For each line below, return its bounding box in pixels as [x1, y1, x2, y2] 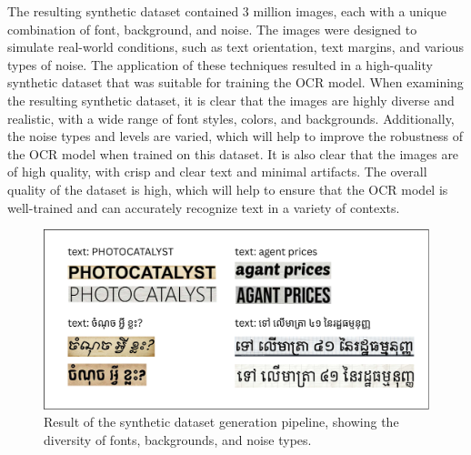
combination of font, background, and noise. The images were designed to [7, 19, 417, 38]
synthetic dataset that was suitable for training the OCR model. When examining [7, 73, 464, 92]
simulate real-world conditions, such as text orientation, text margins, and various [7, 37, 464, 56]
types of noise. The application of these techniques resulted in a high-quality [7, 55, 433, 74]
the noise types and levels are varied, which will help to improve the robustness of [7, 126, 464, 146]
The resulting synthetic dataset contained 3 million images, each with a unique [7, 2, 446, 20]
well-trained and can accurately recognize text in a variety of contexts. [7, 197, 400, 217]
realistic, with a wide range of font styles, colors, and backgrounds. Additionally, [7, 108, 455, 127]
